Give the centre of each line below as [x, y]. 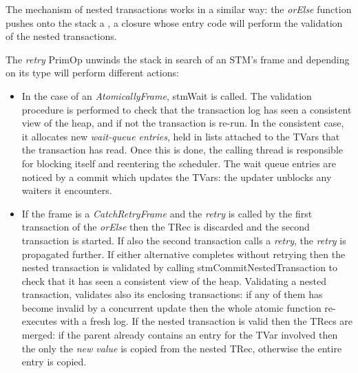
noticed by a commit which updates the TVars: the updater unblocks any [177, 177]
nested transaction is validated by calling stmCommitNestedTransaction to [180, 267]
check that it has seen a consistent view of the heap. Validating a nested [174, 280]
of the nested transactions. [61, 36]
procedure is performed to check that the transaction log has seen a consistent [187, 109]
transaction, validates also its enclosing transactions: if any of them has [172, 294]
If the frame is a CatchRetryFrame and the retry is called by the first [167, 213]
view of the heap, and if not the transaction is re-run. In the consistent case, [183, 123]
